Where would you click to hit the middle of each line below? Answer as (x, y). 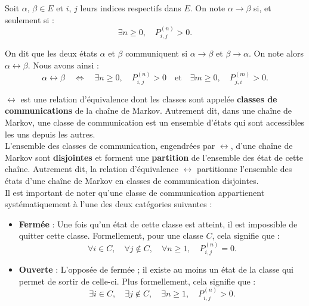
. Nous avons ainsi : (63, 65)
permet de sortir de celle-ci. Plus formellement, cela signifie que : (137, 281)
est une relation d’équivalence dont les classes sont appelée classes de (149, 99)
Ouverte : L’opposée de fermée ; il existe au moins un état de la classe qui (156, 269)
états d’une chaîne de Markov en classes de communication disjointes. (132, 180)
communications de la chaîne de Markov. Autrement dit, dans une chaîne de (149, 110)
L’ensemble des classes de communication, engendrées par (110, 146)
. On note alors (276, 53)
